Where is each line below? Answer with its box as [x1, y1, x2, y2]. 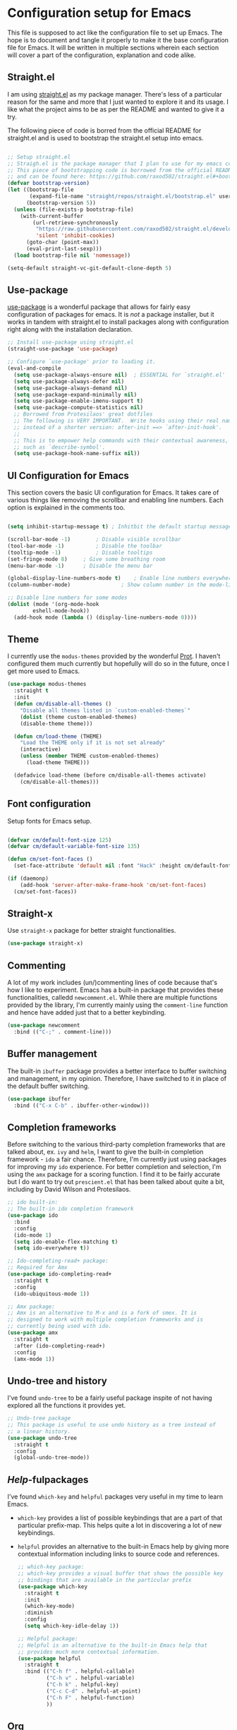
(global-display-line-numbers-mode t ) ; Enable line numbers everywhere [7, 575, 235, 582]
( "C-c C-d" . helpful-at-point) [46, 1688, 142, 1695]
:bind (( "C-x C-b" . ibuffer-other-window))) [13, 1102, 150, 1109]
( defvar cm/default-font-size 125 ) [7, 836, 112, 844]
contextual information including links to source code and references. [17, 1550, 220, 1559]
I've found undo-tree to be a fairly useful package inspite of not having [7, 1393, 213, 1402]
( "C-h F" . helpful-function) [46, 1694, 135, 1701]
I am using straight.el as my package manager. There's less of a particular [7, 90, 222, 98]
